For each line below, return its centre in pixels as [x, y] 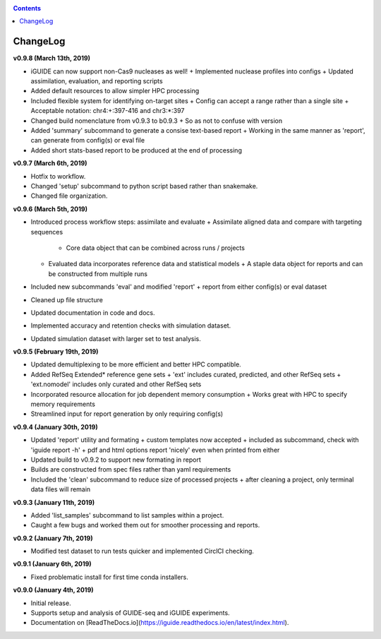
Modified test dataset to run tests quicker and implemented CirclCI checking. [142, 551]
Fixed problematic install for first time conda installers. [109, 577]
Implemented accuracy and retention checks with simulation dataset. [131, 326]
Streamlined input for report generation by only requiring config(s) [127, 414]
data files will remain [61, 489]
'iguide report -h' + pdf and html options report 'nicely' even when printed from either [155, 450]
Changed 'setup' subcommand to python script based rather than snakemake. [144, 186]
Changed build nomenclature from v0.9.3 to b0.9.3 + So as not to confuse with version [157, 121]
